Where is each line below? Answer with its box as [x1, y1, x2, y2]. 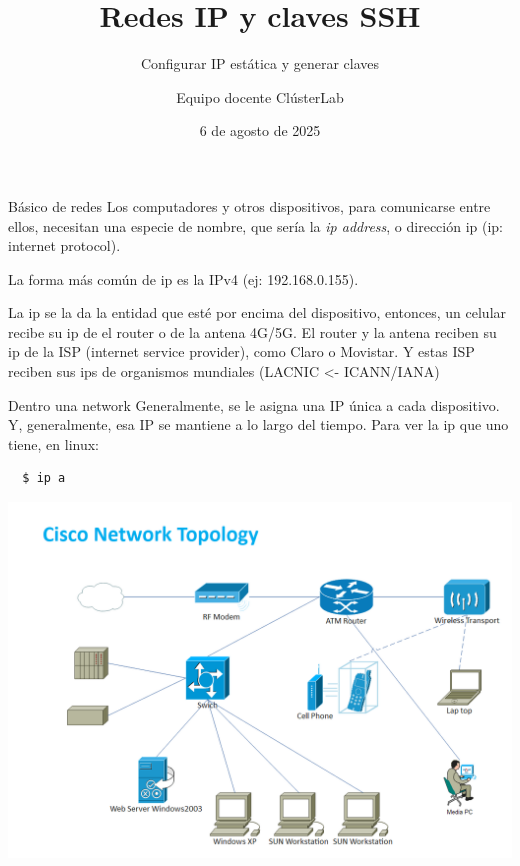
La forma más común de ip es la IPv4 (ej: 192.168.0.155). [8, 268, 359, 289]
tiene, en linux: [8, 433, 100, 454]
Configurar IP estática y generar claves [140, 53, 380, 74]
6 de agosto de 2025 [199, 120, 321, 141]
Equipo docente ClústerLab [176, 86, 344, 107]
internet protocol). [8, 235, 121, 256]
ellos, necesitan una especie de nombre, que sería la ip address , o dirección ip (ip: [8, 215, 504, 236]
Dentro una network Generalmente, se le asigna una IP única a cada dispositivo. [8, 394, 500, 415]
